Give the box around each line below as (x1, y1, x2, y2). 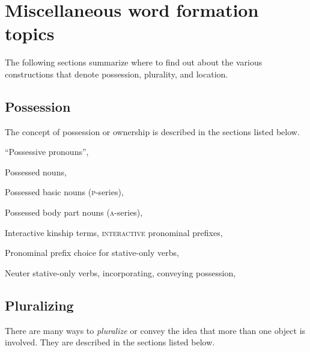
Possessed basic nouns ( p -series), (5, 186, 124, 198)
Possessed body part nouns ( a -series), (5, 206, 143, 219)
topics (5, 21, 55, 46)
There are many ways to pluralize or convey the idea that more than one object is (5, 324, 306, 336)
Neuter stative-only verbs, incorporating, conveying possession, (5, 266, 236, 279)
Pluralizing (5, 296, 74, 314)
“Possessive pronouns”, (5, 145, 89, 158)
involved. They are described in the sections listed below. (5, 336, 215, 348)
